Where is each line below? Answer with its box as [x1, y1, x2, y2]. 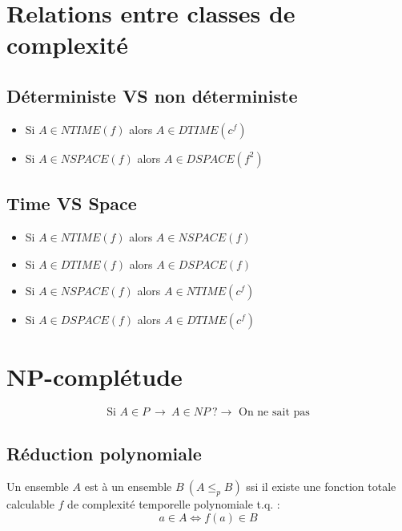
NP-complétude [6, 360, 183, 393]
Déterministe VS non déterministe [6, 83, 298, 107]
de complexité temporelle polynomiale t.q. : [67, 496, 280, 513]
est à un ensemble [84, 478, 172, 495]
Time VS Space [6, 191, 137, 216]
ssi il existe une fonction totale [246, 478, 396, 495]
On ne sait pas [239, 407, 310, 419]
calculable [6, 496, 54, 513]
